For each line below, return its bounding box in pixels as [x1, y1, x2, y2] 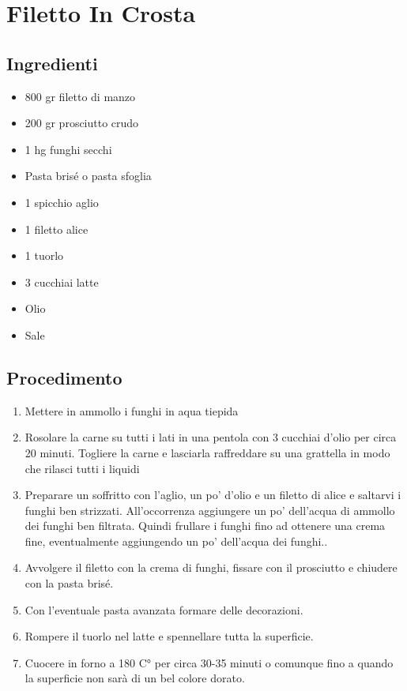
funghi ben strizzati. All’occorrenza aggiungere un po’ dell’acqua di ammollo [24, 501, 395, 518]
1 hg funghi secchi [24, 141, 112, 157]
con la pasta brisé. [24, 575, 114, 591]
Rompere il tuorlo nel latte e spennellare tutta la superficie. [24, 628, 314, 644]
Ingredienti [6, 51, 98, 75]
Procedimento [6, 365, 122, 389]
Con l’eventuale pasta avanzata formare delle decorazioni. [24, 601, 303, 618]
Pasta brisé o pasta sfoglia [24, 167, 152, 184]
